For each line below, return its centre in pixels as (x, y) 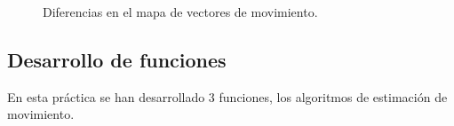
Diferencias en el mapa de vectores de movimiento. (180, 12)
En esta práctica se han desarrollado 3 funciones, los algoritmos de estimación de (227, 96)
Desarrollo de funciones (117, 59)
